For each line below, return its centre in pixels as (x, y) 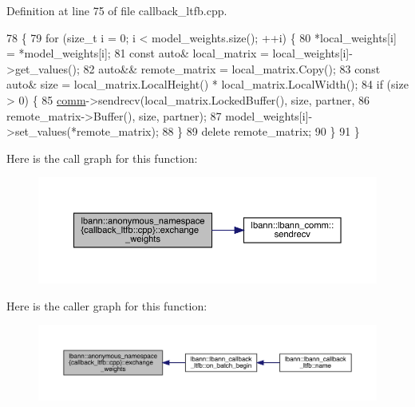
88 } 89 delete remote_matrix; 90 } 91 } (261, 131)
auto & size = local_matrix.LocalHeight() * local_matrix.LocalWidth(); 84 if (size (207, 84)
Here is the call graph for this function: (102, 158)
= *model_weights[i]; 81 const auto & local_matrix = (138, 53)
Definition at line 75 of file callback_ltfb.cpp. (117, 10)
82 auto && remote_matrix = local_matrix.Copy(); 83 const (232, 68)
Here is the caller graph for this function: (107, 305)
